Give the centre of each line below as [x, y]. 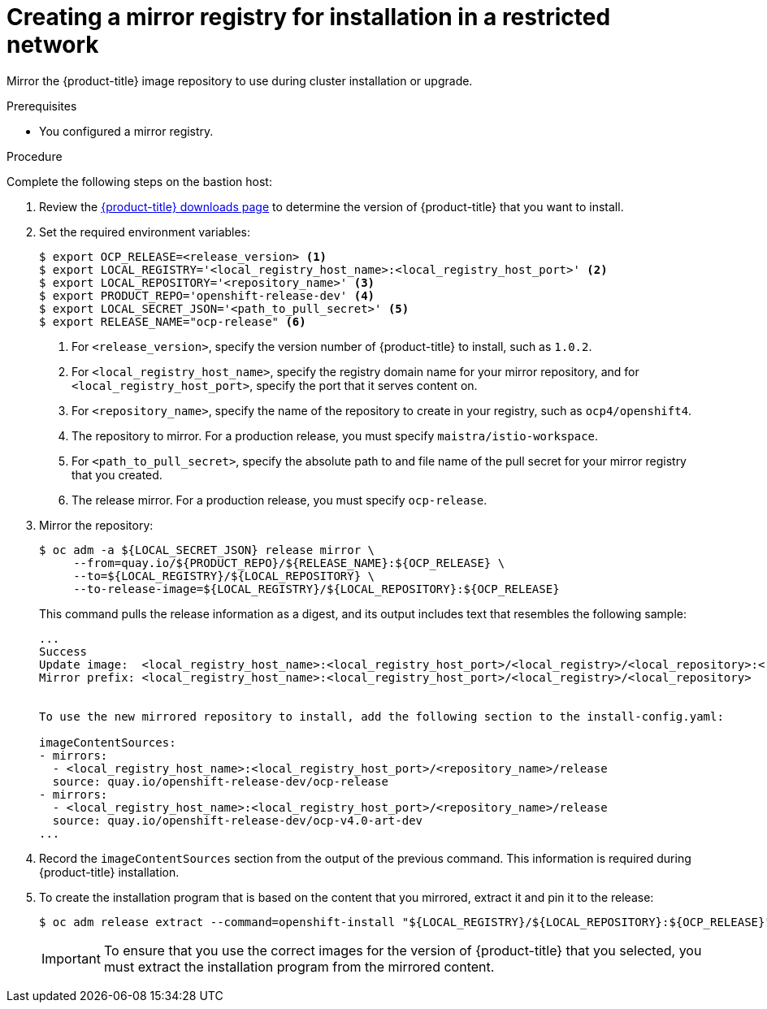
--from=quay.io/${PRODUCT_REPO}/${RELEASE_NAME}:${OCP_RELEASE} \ [289, 563]
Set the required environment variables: [145, 232]
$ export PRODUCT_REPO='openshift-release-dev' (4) [207, 295]
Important [71, 958]
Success [63, 651]
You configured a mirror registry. [126, 131]
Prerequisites [42, 106]
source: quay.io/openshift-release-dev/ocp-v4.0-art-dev [238, 820]
